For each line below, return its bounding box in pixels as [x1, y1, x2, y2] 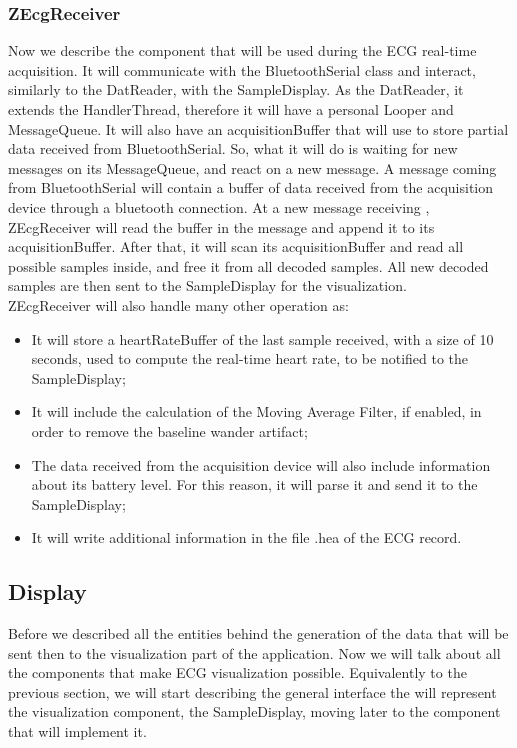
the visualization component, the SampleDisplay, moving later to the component [8, 701, 501, 722]
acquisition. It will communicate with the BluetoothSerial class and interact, [8, 59, 476, 80]
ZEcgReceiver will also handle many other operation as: [8, 294, 349, 315]
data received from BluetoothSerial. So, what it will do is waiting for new [8, 138, 458, 159]
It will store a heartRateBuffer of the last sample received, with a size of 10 [31, 328, 494, 349]
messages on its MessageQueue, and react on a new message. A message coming [8, 157, 497, 178]
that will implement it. [8, 721, 147, 742]
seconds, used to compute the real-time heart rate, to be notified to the [31, 348, 469, 369]
